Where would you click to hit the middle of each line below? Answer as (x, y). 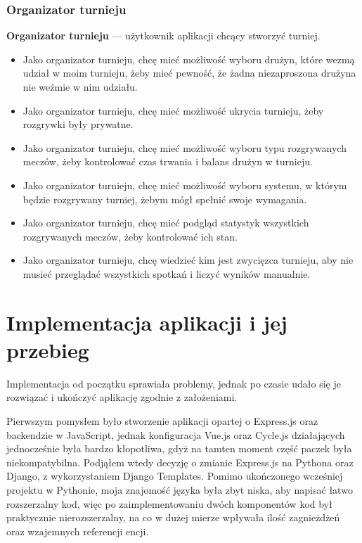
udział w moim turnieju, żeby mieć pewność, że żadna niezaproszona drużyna (189, 73)
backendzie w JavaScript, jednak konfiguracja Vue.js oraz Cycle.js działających (176, 434)
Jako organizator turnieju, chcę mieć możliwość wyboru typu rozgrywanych (185, 147)
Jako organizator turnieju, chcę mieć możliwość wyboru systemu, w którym (185, 185)
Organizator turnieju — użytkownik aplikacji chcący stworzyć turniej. (163, 36)
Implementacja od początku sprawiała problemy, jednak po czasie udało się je (174, 383)
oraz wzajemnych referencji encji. (78, 531)
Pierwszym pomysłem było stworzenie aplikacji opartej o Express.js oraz (162, 421)
